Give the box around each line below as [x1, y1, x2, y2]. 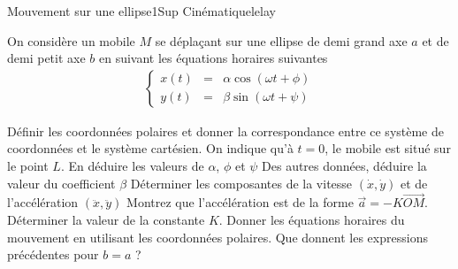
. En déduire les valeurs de [60, 157, 204, 174]
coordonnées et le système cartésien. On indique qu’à [7, 139, 294, 158]
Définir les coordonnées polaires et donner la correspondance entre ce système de [7, 121, 444, 140]
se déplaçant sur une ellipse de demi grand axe [155, 31, 408, 50]
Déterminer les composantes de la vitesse [130, 173, 353, 192]
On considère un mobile [7, 31, 135, 50]
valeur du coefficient [7, 173, 116, 192]
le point [7, 157, 49, 174]
